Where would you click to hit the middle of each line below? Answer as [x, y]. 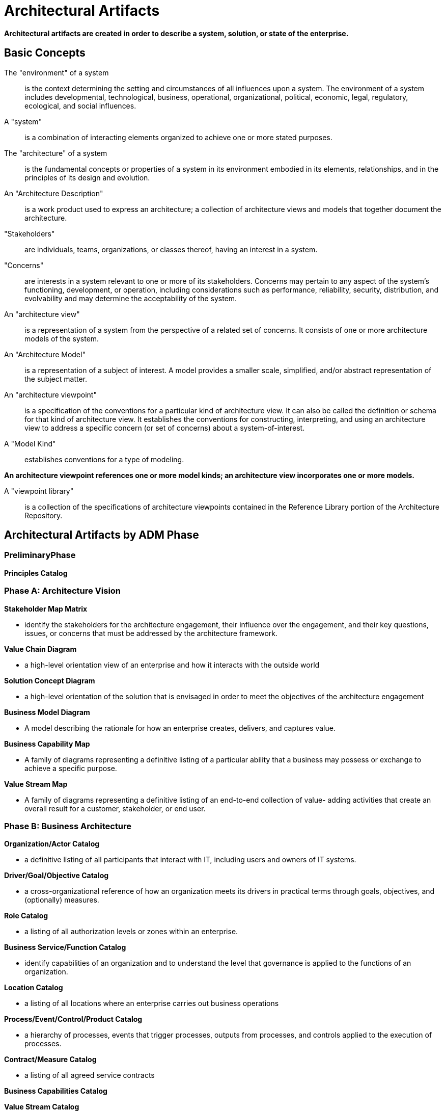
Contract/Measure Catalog [50, 1060]
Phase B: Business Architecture [68, 826]
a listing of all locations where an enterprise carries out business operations [152, 1003]
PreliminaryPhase [40, 555]
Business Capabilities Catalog [56, 1091]
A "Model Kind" [30, 443]
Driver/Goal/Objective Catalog [57, 876]
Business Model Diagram [47, 712]
